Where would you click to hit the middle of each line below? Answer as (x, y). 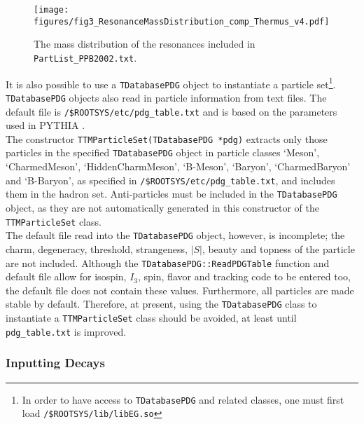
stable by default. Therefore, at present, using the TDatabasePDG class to (161, 304)
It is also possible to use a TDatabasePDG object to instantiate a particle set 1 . (171, 83)
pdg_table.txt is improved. (66, 331)
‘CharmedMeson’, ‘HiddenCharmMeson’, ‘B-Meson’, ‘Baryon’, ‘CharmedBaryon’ (178, 166)
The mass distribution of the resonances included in (145, 44)
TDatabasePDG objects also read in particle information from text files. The (166, 97)
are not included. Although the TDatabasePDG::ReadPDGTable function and (168, 262)
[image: (51, 10)
